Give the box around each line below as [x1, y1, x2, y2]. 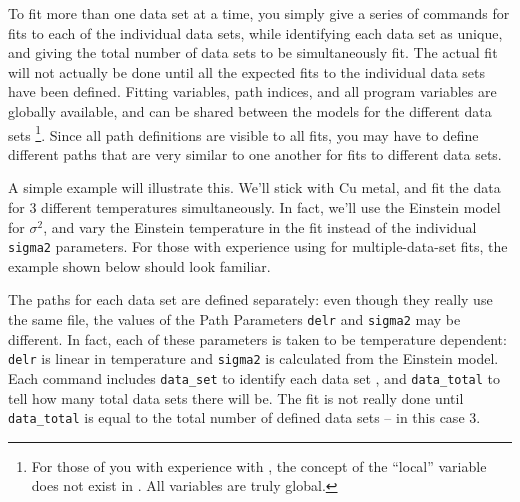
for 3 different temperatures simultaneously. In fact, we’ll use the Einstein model [8, 197, 501, 217]
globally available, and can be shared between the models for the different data [8, 100, 492, 121]
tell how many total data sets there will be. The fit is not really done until [8, 387, 464, 408]
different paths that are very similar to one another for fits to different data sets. [8, 143, 502, 164]
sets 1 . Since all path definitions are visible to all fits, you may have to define [8, 121, 479, 145]
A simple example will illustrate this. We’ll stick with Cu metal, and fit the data [8, 177, 501, 198]
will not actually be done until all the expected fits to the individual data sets [8, 61, 486, 82]
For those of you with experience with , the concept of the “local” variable [31, 455, 487, 476]
